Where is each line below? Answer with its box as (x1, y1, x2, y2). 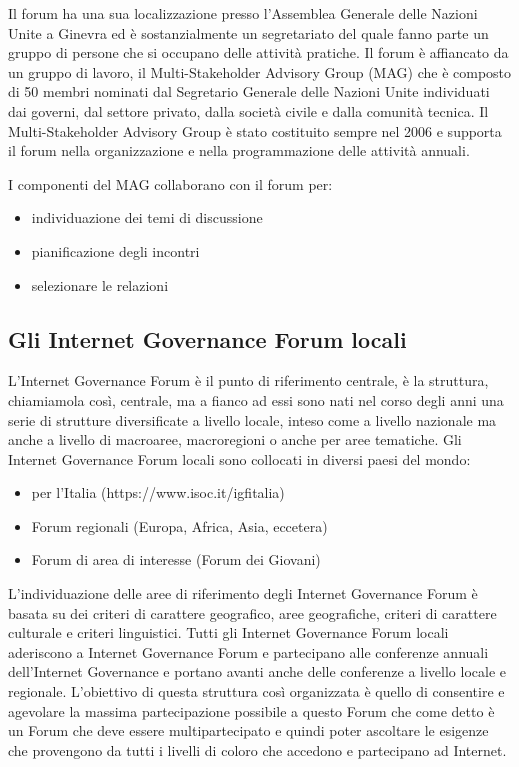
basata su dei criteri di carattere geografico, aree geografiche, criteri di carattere (8, 602, 497, 623)
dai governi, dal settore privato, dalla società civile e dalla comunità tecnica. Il (8, 100, 489, 121)
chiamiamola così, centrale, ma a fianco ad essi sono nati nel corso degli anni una (8, 389, 504, 410)
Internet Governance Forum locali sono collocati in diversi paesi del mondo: (8, 448, 471, 469)
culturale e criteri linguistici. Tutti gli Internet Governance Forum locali (8, 622, 449, 643)
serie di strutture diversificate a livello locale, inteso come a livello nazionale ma (8, 409, 497, 430)
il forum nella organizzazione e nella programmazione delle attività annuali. (8, 140, 470, 161)
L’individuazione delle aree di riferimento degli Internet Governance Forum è (8, 583, 478, 604)
